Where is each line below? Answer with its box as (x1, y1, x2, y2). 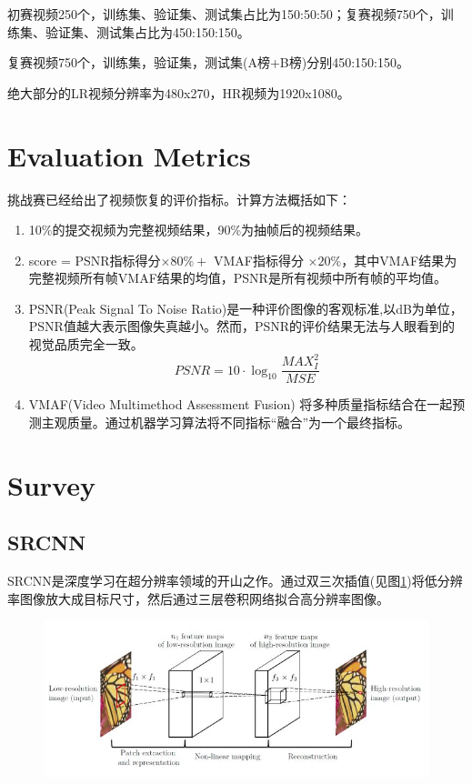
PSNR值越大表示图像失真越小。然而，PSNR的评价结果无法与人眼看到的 (28, 317, 456, 336)
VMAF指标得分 (213, 250, 304, 269)
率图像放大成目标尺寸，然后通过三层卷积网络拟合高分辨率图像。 (7, 588, 389, 608)
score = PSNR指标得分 (28, 250, 161, 269)
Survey (7, 466, 95, 503)
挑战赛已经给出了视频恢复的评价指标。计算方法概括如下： (7, 189, 351, 208)
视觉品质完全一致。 (28, 335, 144, 354)
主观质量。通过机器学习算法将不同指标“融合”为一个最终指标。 (41, 412, 411, 431)
